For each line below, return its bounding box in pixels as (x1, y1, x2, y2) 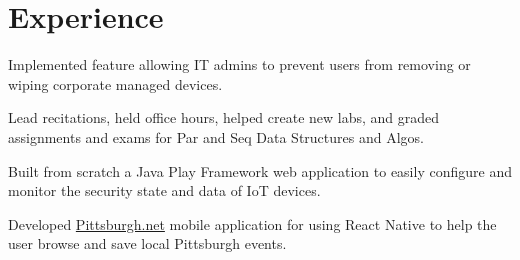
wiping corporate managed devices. (8, 73, 223, 94)
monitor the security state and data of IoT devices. (8, 180, 321, 201)
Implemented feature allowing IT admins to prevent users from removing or (8, 54, 471, 75)
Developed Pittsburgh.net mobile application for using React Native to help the (8, 213, 497, 234)
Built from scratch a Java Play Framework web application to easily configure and (8, 160, 512, 181)
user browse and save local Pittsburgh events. (8, 233, 287, 254)
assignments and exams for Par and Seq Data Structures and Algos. (8, 126, 424, 147)
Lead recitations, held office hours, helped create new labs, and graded (8, 107, 440, 128)
